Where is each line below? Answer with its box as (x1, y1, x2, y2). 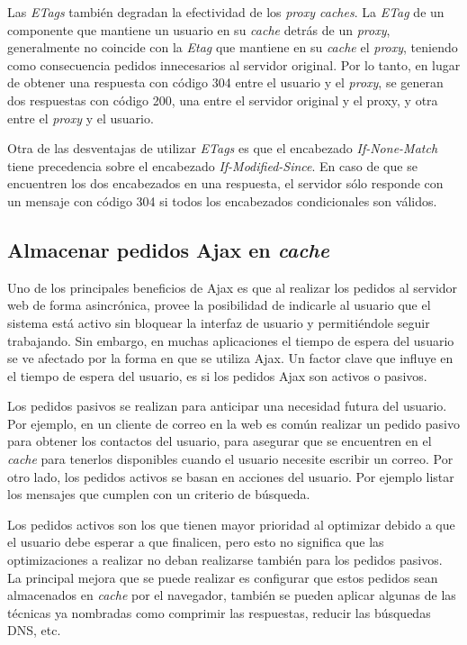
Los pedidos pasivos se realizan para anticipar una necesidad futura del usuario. (7, 396, 447, 415)
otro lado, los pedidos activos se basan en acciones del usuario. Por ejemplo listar (7, 467, 454, 486)
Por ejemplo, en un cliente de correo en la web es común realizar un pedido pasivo (7, 413, 460, 432)
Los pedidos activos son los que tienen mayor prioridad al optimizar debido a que (7, 514, 455, 533)
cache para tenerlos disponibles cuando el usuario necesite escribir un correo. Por (7, 450, 454, 468)
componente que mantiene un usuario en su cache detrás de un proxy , (7, 20, 391, 39)
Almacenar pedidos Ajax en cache (7, 235, 329, 263)
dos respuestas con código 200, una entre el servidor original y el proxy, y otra (7, 90, 438, 109)
